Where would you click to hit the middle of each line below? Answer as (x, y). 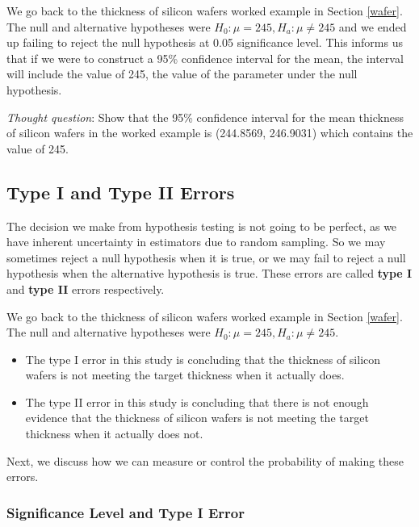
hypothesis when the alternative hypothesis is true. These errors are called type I (209, 273)
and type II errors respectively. (86, 289)
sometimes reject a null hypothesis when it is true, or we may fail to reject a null (206, 257)
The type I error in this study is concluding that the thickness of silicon (203, 359)
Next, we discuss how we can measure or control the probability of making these (205, 460)
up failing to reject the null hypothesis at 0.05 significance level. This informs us (205, 42)
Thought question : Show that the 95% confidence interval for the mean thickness (205, 117)
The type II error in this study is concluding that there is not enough (197, 402)
